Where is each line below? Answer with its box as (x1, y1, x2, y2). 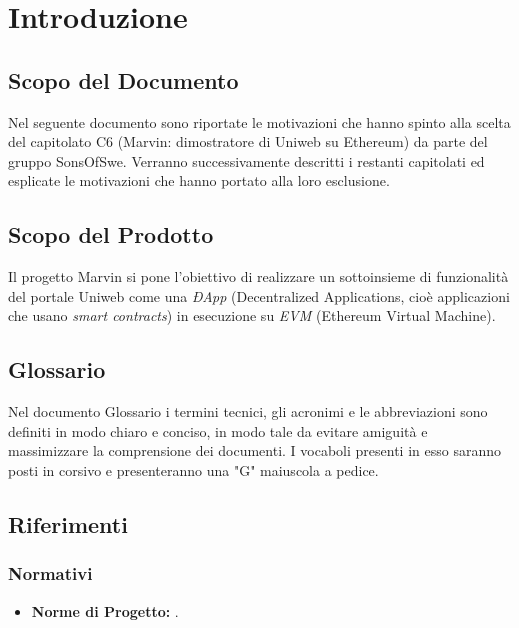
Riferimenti (8, 508, 128, 539)
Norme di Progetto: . (31, 600, 179, 621)
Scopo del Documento (8, 64, 239, 95)
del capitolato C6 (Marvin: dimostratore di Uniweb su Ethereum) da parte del (8, 131, 488, 152)
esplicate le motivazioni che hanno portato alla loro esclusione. (8, 170, 390, 191)
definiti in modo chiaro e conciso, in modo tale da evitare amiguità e (8, 420, 428, 441)
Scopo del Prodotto (8, 219, 214, 250)
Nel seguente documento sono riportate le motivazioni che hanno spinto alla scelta (8, 111, 511, 132)
